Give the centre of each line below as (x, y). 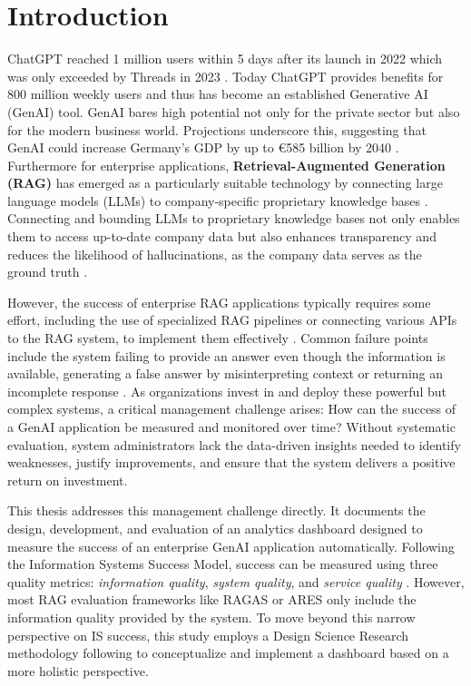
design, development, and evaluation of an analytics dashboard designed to (215, 528)
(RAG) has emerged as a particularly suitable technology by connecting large (225, 183)
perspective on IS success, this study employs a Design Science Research (208, 635)
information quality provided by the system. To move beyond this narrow (211, 617)
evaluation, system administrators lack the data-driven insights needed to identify (234, 444)
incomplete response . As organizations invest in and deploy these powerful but (227, 391)
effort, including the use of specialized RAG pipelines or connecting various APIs (232, 320)
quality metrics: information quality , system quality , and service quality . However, (236, 581)
